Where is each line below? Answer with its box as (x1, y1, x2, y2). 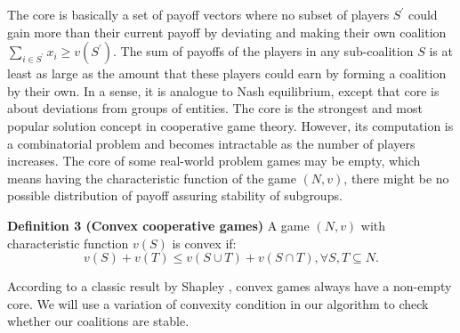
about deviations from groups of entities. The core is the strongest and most (7, 99, 423, 118)
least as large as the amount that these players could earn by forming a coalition (7, 64, 447, 83)
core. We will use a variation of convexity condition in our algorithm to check (7, 294, 429, 313)
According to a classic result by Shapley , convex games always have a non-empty (7, 277, 452, 296)
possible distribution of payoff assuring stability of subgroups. (7, 186, 343, 205)
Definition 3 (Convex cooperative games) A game (7, 215, 310, 234)
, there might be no (343, 168, 449, 187)
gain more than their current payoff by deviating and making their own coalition (7, 22, 447, 41)
